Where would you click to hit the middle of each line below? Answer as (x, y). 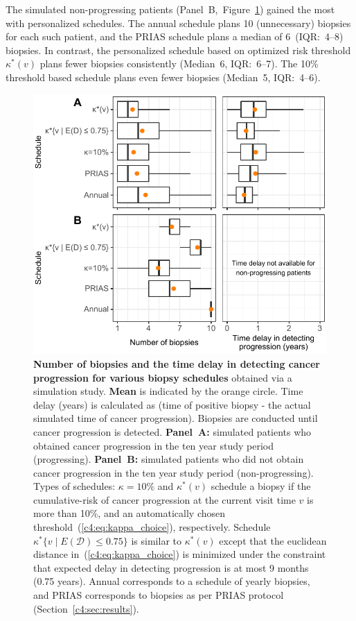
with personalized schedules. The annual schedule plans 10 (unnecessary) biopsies (178, 23)
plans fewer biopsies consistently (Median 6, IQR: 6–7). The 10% (179, 63)
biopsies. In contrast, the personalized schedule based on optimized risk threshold (178, 50)
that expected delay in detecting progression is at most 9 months (171, 567)
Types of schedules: (74, 486)
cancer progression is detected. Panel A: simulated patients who (172, 431)
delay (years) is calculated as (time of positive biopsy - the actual (172, 404)
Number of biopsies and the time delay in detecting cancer (177, 363)
